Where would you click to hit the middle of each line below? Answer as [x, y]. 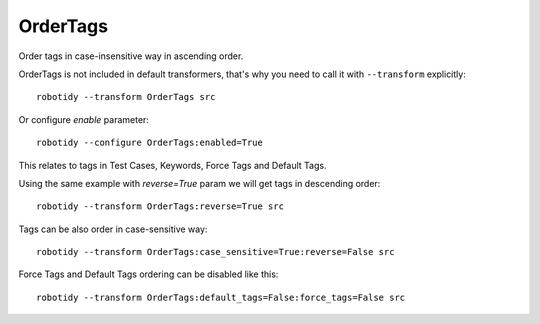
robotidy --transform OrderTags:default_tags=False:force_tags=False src [221, 297]
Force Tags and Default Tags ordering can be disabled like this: [148, 274]
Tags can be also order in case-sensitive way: [113, 229]
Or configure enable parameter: [84, 119]
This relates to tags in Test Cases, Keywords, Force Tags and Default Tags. [172, 165]
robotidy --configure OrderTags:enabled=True [150, 143]
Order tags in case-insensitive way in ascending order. [131, 56]
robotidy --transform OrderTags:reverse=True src [160, 206]
